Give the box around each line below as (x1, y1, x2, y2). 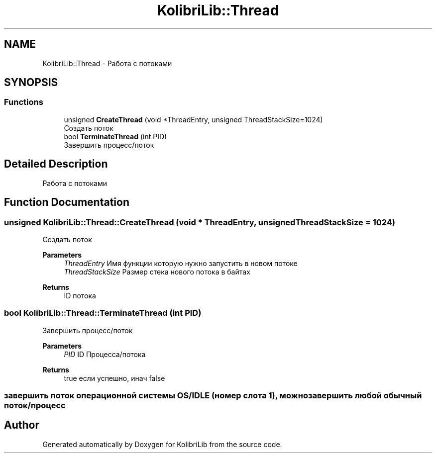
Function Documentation (4, 196, 129, 209)
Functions (4, 97, 43, 107)
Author (4, 419, 39, 432)
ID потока (64, 291, 96, 300)
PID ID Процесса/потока (64, 350, 146, 359)
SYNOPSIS (4, 76, 58, 89)
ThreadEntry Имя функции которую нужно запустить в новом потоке (64, 259, 298, 268)
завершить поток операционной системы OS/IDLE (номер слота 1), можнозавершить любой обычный (4, 390, 422, 400)
